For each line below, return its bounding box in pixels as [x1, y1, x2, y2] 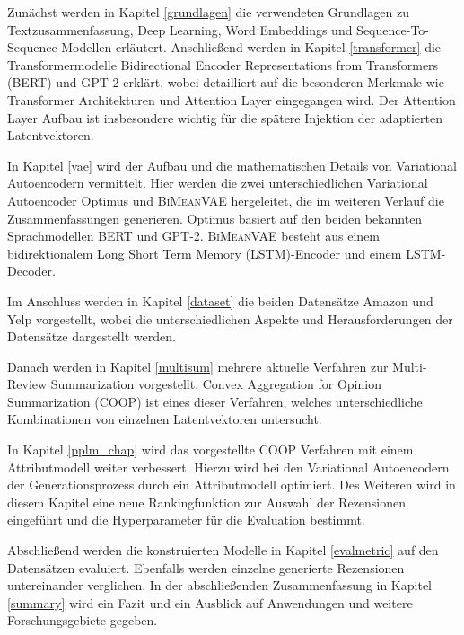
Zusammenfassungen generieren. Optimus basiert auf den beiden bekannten [7, 208, 423, 227]
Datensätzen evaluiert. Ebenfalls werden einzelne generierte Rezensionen [7, 558, 405, 577]
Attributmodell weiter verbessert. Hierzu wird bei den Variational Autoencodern [7, 457, 450, 476]
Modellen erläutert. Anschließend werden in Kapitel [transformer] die [61, 38, 442, 57]
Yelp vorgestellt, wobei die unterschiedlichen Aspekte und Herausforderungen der [7, 309, 453, 328]
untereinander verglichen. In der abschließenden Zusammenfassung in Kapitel [7, 576, 432, 595]
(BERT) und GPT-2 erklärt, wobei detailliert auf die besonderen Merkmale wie [7, 73, 444, 92]
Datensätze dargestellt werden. [7, 327, 176, 346]
